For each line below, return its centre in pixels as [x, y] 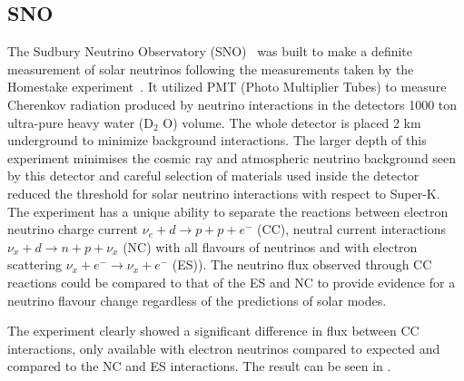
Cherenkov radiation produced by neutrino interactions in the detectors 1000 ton [232, 104]
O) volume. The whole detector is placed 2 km [292, 122]
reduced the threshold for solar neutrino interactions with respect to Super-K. [224, 193]
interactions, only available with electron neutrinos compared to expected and [224, 348]
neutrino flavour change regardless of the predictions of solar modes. [197, 300]
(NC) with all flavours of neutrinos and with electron [270, 246]
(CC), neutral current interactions [352, 229]
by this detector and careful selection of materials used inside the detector [213, 176]
